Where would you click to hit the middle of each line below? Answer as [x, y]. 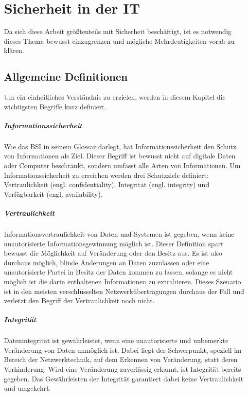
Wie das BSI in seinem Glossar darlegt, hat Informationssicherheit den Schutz [120, 146]
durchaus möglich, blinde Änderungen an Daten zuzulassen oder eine [106, 262]
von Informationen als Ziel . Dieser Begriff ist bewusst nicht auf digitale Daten [120, 156]
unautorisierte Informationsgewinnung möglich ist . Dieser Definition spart [114, 243]
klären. [14, 50]
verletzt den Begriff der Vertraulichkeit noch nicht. [79, 301]
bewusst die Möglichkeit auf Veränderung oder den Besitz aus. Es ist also [113, 253]
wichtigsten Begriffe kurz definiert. [55, 106]
